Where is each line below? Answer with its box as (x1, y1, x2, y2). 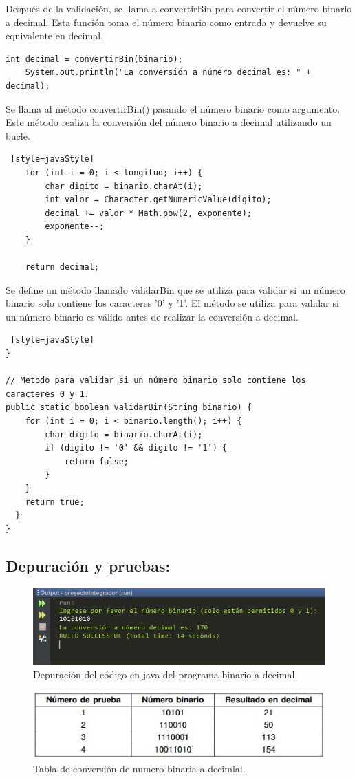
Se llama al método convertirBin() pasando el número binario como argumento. (6, 101, 340, 116)
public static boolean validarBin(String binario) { (6, 402, 252, 413)
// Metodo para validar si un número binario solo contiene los (6, 376, 306, 386)
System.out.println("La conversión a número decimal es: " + (25, 67, 311, 78)
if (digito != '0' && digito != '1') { (45, 443, 228, 453)
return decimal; (25, 262, 100, 272)
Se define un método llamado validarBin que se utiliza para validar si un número (6, 282, 345, 296)
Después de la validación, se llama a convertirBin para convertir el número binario (6, 1, 352, 15)
